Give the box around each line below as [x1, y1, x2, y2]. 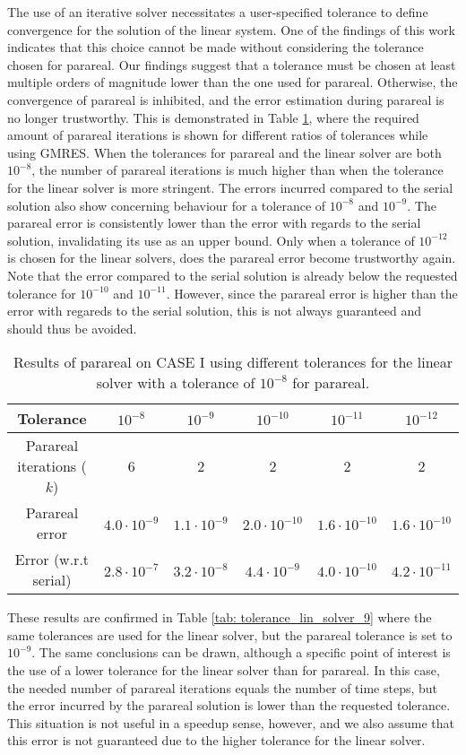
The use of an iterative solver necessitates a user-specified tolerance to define [7, 3, 428, 21]
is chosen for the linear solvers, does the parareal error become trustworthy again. [7, 248, 456, 267]
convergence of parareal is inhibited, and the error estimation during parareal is [7, 90, 444, 108]
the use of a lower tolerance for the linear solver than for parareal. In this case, [7, 661, 440, 680]
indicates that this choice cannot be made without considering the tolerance [7, 38, 424, 56]
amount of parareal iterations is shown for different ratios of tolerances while [7, 126, 428, 144]
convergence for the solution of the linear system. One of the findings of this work [7, 20, 455, 39]
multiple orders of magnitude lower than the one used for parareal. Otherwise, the [7, 73, 458, 91]
